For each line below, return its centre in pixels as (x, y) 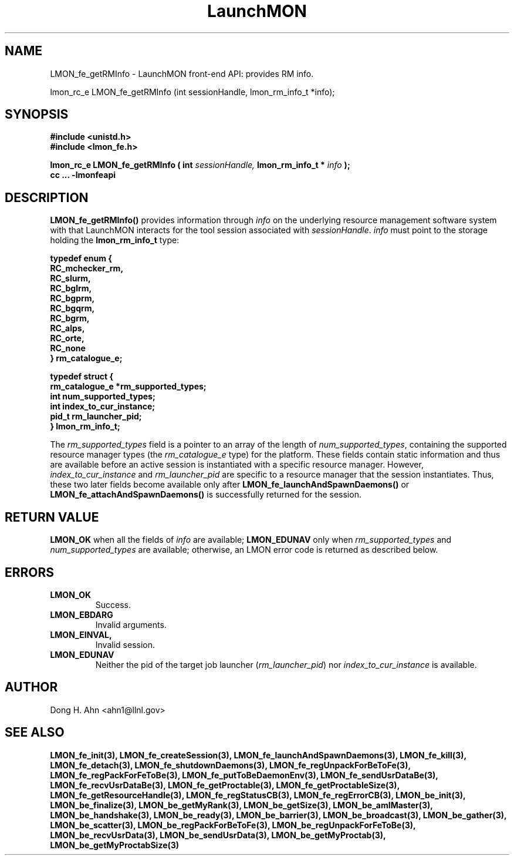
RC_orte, (67, 338)
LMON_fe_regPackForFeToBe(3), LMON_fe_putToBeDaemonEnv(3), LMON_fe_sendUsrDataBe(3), (244, 775)
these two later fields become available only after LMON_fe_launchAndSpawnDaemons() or (230, 485)
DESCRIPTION (47, 197)
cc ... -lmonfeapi (83, 175)
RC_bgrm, (70, 318)
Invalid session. (125, 644)
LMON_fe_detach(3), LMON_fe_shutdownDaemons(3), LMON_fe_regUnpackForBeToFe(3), (230, 765)
